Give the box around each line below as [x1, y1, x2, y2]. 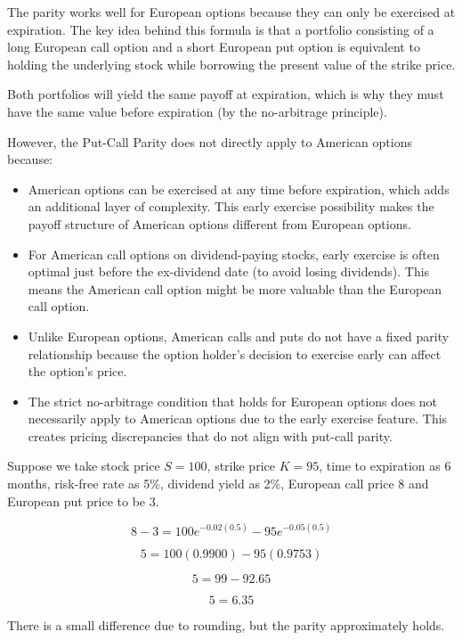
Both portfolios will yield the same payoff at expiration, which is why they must [7, 85, 444, 103]
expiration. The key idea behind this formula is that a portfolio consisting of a [7, 20, 434, 38]
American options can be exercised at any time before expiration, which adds [28, 179, 450, 198]
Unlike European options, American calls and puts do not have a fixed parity [28, 326, 450, 345]
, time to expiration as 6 [319, 456, 451, 475]
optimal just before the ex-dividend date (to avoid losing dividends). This [28, 262, 430, 281]
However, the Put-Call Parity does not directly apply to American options [7, 132, 412, 151]
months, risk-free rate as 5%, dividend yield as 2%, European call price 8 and [7, 474, 429, 493]
